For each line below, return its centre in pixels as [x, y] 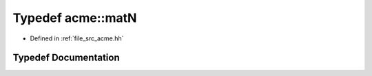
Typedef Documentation [66, 58]
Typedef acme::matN [75, 18]
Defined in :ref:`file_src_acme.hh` [77, 38]
